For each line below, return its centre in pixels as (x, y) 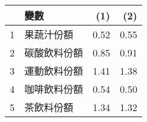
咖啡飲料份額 (54, 89)
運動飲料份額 (54, 71)
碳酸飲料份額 (54, 53)
